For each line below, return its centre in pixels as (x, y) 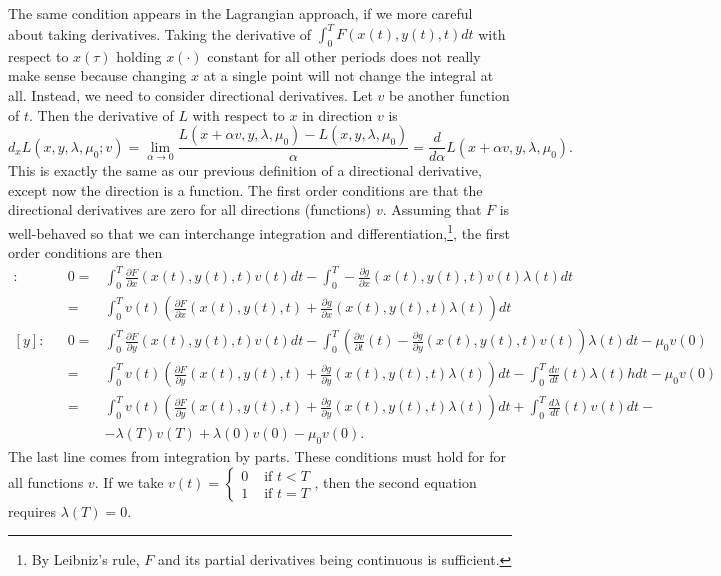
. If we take (129, 481)
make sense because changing (97, 75)
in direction (337, 114)
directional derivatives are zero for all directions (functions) (190, 209)
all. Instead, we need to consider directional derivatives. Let (190, 95)
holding (139, 55)
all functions (46, 481)
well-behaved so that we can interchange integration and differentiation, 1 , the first (259, 231)
